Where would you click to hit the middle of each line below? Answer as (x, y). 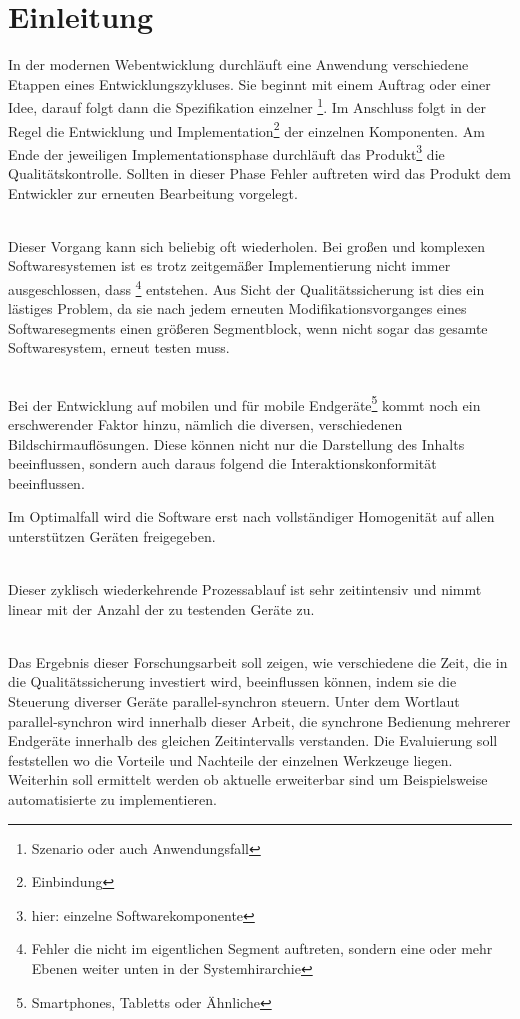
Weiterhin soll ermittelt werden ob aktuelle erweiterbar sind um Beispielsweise (248, 779)
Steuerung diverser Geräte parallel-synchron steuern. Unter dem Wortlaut (234, 701)
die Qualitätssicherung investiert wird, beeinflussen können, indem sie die (232, 681)
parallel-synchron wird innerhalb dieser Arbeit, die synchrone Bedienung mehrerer (259, 720)
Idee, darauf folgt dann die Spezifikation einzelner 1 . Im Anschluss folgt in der (247, 105)
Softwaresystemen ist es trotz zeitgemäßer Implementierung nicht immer (229, 265)
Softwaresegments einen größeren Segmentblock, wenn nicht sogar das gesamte (248, 327)
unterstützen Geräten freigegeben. (112, 535)
